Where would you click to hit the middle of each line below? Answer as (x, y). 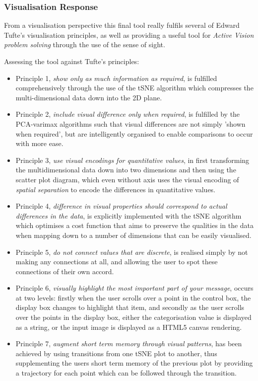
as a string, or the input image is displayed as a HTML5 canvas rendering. (129, 327)
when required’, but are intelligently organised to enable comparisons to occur (134, 133)
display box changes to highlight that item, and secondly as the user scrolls (130, 307)
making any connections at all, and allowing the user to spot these (117, 262)
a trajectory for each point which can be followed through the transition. (126, 373)
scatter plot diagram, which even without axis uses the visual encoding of (127, 179)
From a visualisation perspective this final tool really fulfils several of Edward (122, 25)
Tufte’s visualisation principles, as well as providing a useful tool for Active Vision (129, 35)
